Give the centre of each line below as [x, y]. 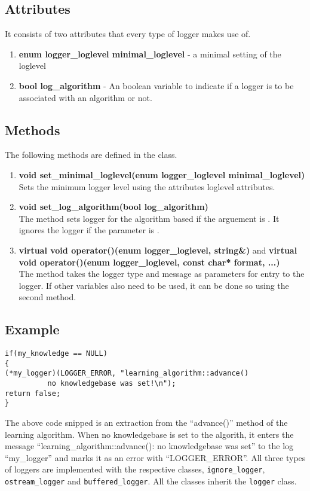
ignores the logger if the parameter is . [89, 230]
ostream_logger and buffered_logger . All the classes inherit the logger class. [151, 481]
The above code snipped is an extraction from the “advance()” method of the [146, 423]
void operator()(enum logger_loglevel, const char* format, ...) [149, 262]
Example [32, 329]
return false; [33, 393]
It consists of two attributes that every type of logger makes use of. [128, 34]
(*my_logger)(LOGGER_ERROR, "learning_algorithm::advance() [127, 373]
